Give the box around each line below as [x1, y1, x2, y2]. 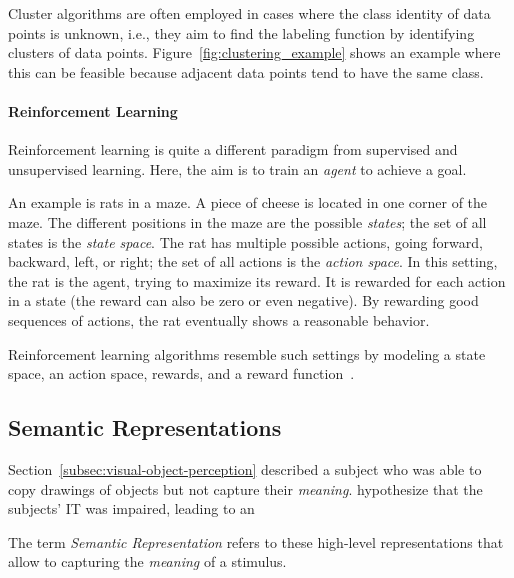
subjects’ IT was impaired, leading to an [8, 498, 255, 519]
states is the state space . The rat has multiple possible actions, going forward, [8, 231, 483, 252]
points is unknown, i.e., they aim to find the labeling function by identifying [8, 22, 475, 43]
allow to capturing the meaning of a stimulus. [8, 551, 287, 572]
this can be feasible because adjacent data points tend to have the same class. [8, 61, 484, 82]
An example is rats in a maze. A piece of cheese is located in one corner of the [8, 192, 488, 213]
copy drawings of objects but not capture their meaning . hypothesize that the [8, 478, 483, 499]
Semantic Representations [8, 412, 282, 443]
